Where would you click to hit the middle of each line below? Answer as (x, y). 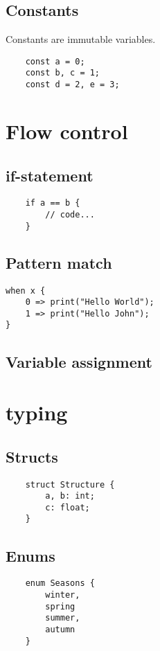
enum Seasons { (60, 583)
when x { (26, 291)
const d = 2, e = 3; (72, 85)
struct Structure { (70, 484)
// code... (70, 215)
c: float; (68, 507)
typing (37, 412)
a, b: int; (70, 496)
